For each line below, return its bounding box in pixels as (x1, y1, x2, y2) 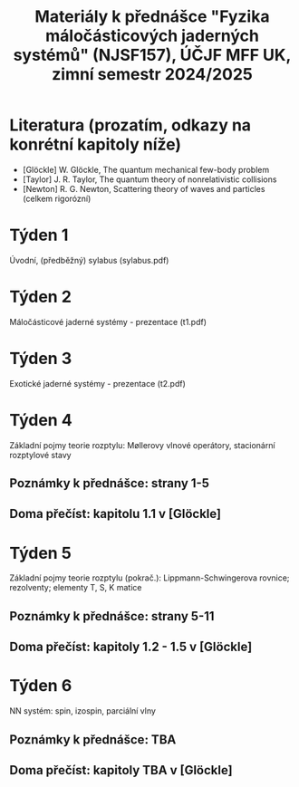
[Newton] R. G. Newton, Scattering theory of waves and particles (22, 183, 265, 194)
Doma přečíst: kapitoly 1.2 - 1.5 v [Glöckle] (9, 639, 253, 655)
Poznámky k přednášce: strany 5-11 (9, 609, 215, 624)
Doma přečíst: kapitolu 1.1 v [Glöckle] (9, 506, 222, 522)
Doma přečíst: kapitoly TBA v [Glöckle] (9, 763, 233, 778)
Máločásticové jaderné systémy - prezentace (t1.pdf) (9, 316, 207, 327)
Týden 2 (9, 287, 72, 307)
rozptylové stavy (9, 449, 72, 460)
